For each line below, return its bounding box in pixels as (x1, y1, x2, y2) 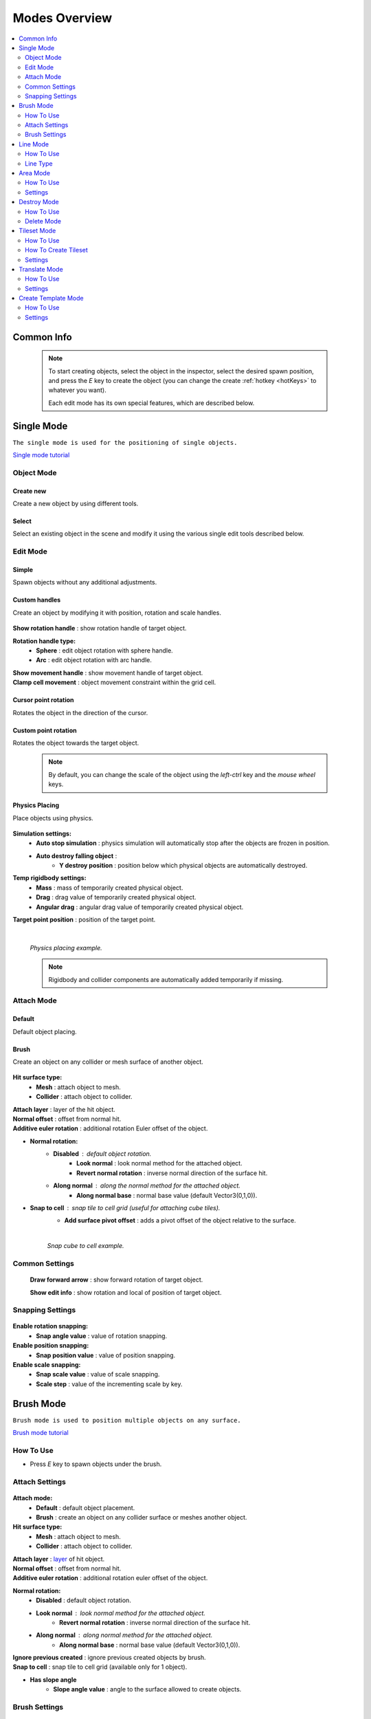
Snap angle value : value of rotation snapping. (36, 1331, 168, 1340)
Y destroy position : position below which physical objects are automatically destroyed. (59, 862, 308, 870)
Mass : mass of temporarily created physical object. (36, 884, 183, 892)
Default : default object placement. (36, 1503, 135, 1512)
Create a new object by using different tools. (12, 499, 139, 508)
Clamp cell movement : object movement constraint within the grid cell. (12, 678, 216, 687)
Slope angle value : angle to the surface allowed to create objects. (53, 1685, 242, 1694)
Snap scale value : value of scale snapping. (36, 1370, 160, 1379)
